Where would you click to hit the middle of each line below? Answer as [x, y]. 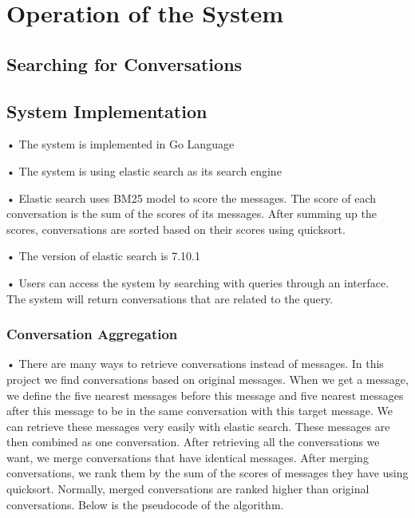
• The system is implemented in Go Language [121, 144]
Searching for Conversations [125, 63]
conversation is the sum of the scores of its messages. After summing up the [192, 214]
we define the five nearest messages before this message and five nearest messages [205, 395]
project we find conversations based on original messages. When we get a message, [207, 379]
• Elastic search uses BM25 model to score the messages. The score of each [192, 198]
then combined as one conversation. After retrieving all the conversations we [193, 442]
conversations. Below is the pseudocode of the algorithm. [145, 504]
